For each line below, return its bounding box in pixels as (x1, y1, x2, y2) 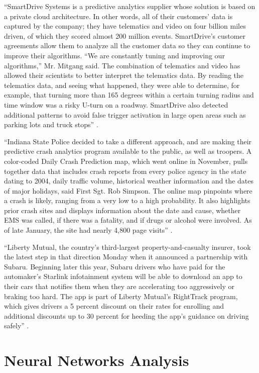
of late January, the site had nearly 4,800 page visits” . (4, 225, 173, 235)
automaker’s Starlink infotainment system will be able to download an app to (4, 271, 242, 282)
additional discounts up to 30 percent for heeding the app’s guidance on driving (4, 310, 249, 321)
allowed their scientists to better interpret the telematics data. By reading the (4, 70, 244, 80)
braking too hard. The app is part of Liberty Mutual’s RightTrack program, (4, 291, 238, 301)
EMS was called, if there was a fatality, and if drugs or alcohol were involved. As (4, 215, 252, 225)
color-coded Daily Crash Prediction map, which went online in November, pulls (4, 155, 248, 166)
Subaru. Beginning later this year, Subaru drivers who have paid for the (4, 261, 225, 271)
